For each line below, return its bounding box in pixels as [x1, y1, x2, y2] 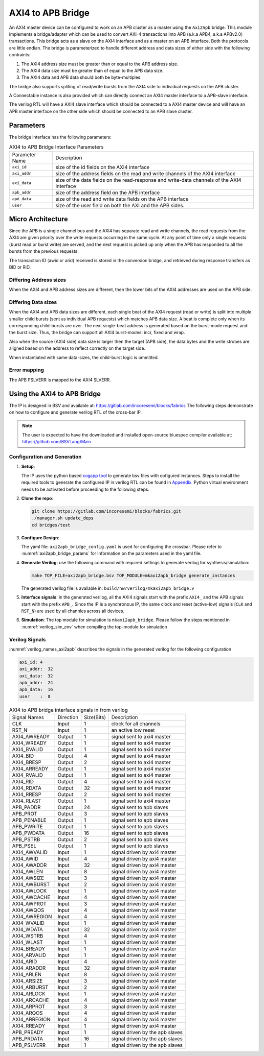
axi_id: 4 [19, 659, 43, 665]
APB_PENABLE [12, 817, 46, 824]
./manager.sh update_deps [31, 515, 94, 521]
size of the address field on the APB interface [55, 189, 160, 196]
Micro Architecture [9, 215, 68, 223]
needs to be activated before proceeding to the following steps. [21, 486, 150, 492]
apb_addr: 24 [19, 680, 53, 686]
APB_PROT [12, 811, 38, 817]
